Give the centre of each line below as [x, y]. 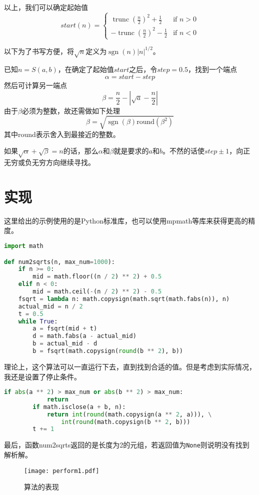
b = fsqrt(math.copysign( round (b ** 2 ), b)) [108, 351]
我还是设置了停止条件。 [42, 376]
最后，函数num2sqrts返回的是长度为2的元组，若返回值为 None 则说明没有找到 [127, 445]
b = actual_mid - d [65, 344]
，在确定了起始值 [86, 69]
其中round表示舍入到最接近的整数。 [62, 134]
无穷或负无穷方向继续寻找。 [49, 162]
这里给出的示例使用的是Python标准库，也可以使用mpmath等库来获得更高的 [126, 220]
